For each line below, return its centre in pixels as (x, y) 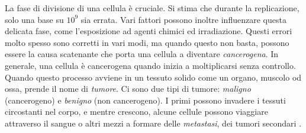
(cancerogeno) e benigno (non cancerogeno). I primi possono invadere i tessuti (145, 100)
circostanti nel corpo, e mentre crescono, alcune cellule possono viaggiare (136, 112)
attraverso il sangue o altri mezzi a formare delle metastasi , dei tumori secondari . (153, 123)
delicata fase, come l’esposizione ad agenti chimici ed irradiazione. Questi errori (149, 31)
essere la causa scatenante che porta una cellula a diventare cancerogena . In (142, 54)
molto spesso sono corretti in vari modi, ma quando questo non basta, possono (147, 42)
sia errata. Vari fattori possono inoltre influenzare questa (183, 19)
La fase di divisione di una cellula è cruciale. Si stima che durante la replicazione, (152, 8)
